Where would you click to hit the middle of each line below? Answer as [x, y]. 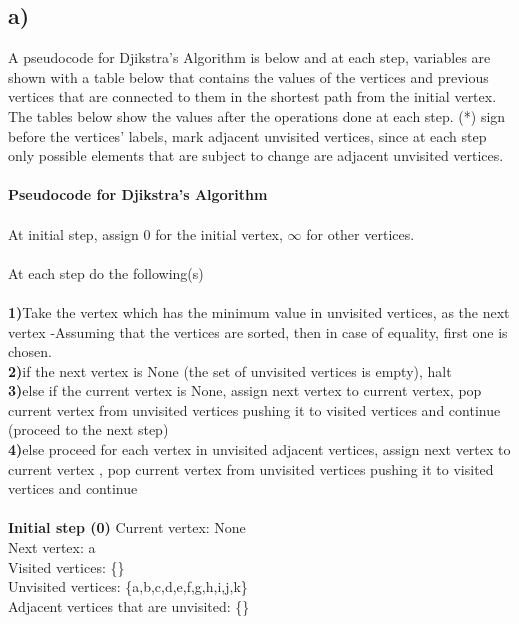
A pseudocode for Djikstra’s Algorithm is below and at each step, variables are [249, 57]
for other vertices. [360, 233]
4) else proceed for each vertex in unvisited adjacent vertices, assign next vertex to [259, 449]
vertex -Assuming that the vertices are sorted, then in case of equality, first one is [258, 331]
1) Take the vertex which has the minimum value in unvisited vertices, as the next [259, 311]
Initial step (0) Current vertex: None [127, 527]
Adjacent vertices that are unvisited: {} [129, 605]
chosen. [30, 351]
